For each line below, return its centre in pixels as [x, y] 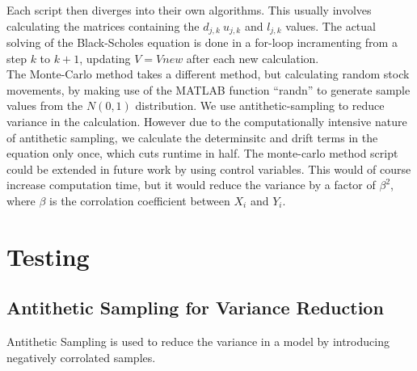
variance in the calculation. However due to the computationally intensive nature [207, 122]
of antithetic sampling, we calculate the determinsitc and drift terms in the [192, 137]
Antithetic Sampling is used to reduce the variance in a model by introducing [198, 341]
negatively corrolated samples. [81, 357]
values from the [45, 105]
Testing [48, 256]
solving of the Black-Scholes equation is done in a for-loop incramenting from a [202, 42]
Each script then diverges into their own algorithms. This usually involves [189, 10]
